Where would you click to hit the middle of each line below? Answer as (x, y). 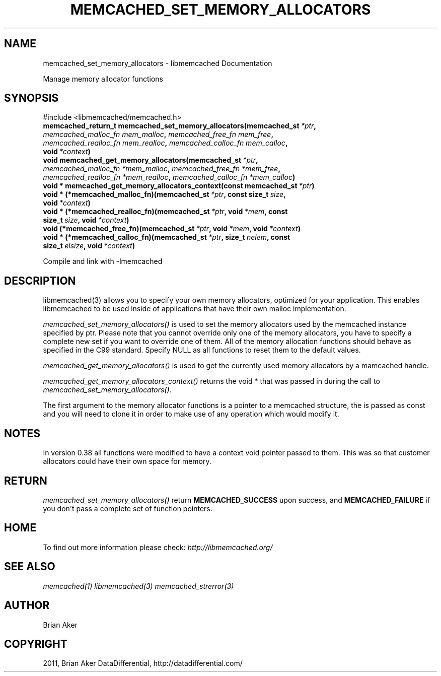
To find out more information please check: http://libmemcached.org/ (158, 547)
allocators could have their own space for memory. (127, 461)
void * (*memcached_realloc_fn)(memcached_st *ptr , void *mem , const (165, 212)
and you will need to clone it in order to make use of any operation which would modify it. (191, 414)
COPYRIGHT (36, 644)
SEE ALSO (30, 567)
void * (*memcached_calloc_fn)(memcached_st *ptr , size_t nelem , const (167, 237)
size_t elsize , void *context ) (89, 246)
